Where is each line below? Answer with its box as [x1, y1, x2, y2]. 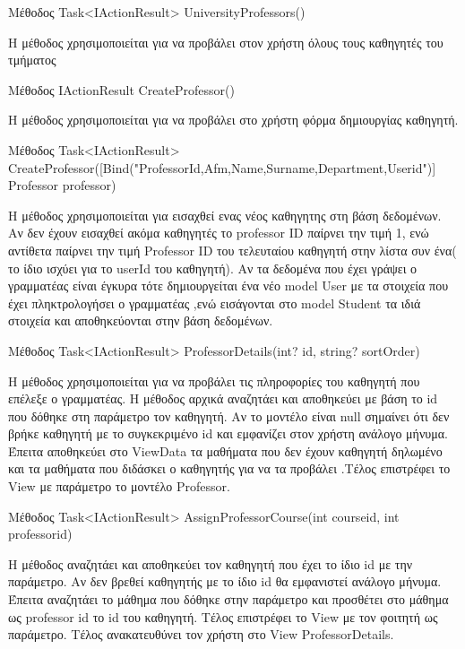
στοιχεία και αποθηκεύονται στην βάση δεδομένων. [8, 311, 273, 330]
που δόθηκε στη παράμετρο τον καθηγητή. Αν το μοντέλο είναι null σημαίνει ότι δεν [8, 406, 450, 425]
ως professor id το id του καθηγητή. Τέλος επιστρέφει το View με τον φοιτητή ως [8, 607, 438, 626]
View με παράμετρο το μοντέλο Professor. [8, 477, 230, 496]
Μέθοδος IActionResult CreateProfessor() [8, 80, 235, 99]
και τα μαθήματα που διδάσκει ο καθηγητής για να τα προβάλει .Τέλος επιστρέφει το [8, 459, 451, 478]
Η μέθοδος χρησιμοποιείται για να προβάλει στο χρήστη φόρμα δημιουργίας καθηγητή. [8, 110, 459, 129]
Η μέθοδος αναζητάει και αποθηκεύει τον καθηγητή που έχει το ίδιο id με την [8, 554, 413, 573]
